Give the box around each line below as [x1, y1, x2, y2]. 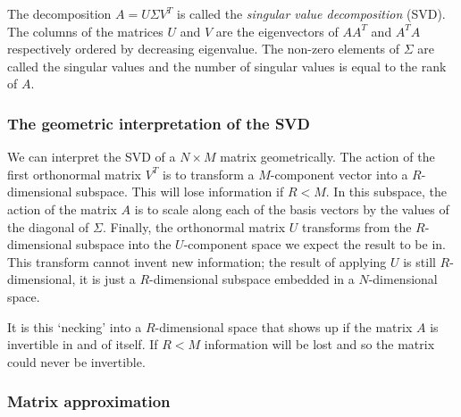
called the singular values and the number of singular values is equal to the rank [7, 56, 447, 75]
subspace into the [76, 235, 172, 254]
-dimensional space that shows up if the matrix [155, 317, 413, 336]
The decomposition [7, 4, 112, 22]
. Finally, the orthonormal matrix [103, 217, 286, 236]
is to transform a [163, 164, 255, 183]
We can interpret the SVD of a [7, 147, 176, 166]
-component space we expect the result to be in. [183, 235, 446, 254]
